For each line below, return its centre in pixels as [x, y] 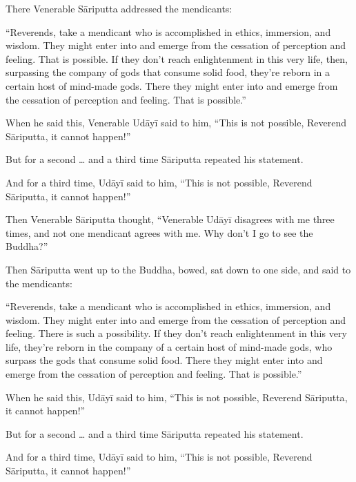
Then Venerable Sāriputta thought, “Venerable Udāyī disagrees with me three [170, 219]
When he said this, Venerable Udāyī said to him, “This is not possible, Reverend [176, 123]
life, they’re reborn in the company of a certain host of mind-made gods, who [169, 346]
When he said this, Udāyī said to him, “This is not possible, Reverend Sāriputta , [177, 397]
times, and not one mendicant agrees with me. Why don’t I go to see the [159, 232]
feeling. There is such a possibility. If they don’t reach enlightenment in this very [176, 333]
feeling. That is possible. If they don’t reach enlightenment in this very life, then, [177, 58]
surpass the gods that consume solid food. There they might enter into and [164, 360]
